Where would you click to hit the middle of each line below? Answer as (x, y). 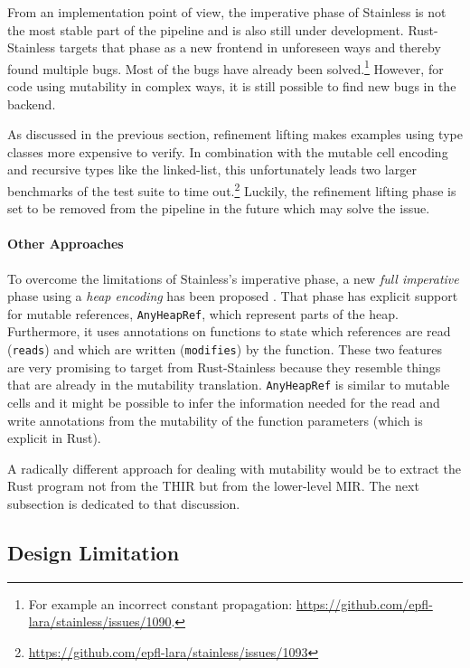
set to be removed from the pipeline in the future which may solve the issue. (219, 208)
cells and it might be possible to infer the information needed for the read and (224, 402)
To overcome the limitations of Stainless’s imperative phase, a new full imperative (233, 278)
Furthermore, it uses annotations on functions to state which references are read (229, 331)
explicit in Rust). (54, 438)
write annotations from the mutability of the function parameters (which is (215, 420)
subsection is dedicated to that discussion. (124, 503)
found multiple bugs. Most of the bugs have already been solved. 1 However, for (226, 67)
